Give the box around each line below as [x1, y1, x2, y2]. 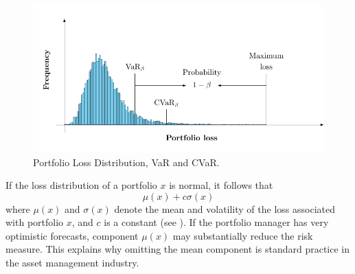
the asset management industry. [5, 255, 139, 270]
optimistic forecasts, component [5, 228, 139, 242]
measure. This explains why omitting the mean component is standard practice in [5, 242, 350, 256]
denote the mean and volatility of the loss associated [114, 201, 335, 216]
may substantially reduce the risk [172, 228, 313, 242]
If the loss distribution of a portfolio [5, 178, 157, 192]
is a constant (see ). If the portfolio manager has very [104, 215, 329, 229]
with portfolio [5, 215, 64, 229]
